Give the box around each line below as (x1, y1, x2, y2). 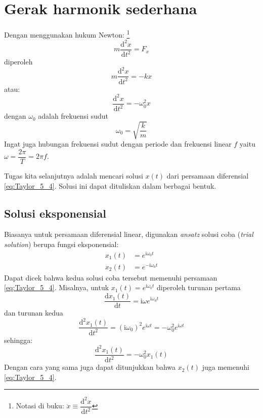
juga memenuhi (202, 362, 249, 372)
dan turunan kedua (4, 307, 63, 318)
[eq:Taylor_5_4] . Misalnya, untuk (4, 282, 109, 293)
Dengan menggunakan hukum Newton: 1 (4, 28, 130, 40)
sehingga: (4, 334, 33, 345)
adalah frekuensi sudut (38, 111, 108, 121)
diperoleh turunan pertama (157, 282, 241, 293)
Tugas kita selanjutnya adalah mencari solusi (4, 170, 143, 181)
